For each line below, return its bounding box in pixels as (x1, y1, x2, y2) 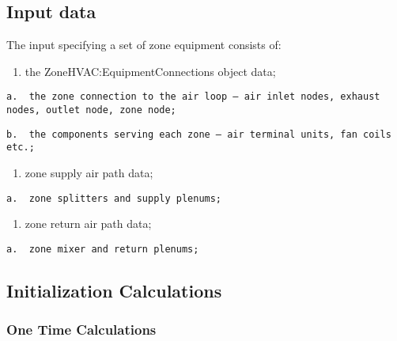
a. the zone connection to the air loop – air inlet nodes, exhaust (6, 91, 380, 103)
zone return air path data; (25, 215, 152, 232)
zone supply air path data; (25, 165, 153, 181)
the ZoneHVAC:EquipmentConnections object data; (25, 63, 276, 79)
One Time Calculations (6, 320, 157, 339)
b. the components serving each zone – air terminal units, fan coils (6, 128, 391, 140)
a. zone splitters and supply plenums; (6, 192, 222, 204)
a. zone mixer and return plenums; (6, 243, 199, 255)
